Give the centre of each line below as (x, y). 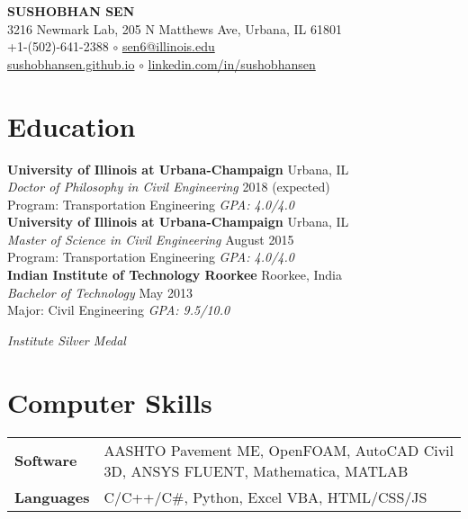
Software (46, 461)
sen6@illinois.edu (168, 46)
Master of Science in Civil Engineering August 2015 (151, 239)
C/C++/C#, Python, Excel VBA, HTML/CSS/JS (265, 497)
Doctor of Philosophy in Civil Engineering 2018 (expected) (169, 187)
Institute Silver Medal (67, 340)
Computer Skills (110, 402)
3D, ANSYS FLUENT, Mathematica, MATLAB (256, 470)
